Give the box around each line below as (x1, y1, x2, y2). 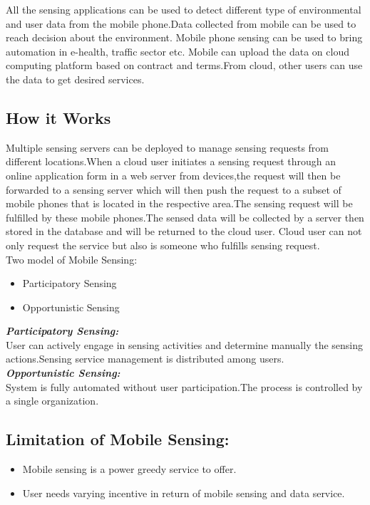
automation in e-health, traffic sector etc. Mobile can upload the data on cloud (6, 43, 349, 58)
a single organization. (6, 393, 99, 408)
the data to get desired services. (6, 71, 145, 86)
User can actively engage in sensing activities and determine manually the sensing (6, 337, 364, 352)
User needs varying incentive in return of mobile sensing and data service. (22, 485, 345, 500)
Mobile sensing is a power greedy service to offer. (22, 462, 237, 477)
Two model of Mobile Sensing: (6, 251, 138, 266)
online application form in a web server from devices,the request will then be (6, 167, 341, 182)
